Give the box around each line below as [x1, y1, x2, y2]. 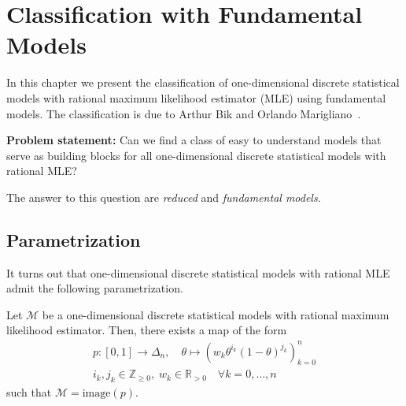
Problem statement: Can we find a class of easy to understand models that [6, 132, 382, 148]
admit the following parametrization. [6, 280, 183, 296]
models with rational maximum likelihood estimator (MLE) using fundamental [6, 89, 386, 106]
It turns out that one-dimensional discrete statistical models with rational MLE [6, 264, 390, 281]
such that [6, 384, 52, 400]
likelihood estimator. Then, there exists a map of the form [6, 322, 287, 338]
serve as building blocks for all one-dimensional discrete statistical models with [6, 147, 386, 163]
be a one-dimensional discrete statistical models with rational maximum [42, 306, 389, 322]
